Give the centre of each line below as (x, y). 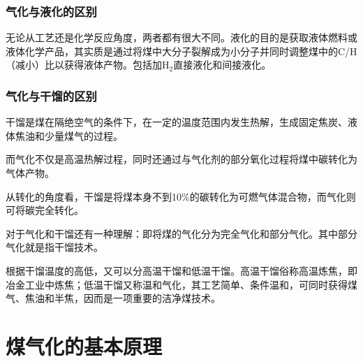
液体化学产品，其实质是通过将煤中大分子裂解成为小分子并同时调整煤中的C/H (181, 51)
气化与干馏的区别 (51, 95)
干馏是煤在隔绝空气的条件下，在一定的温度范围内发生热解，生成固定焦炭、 (177, 122)
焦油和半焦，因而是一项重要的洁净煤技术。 (123, 298)
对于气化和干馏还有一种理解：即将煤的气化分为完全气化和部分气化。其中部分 (181, 233)
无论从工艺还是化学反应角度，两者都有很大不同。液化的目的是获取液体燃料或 (181, 37)
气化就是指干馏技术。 (54, 247)
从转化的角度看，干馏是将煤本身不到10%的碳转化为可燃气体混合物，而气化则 (181, 196)
